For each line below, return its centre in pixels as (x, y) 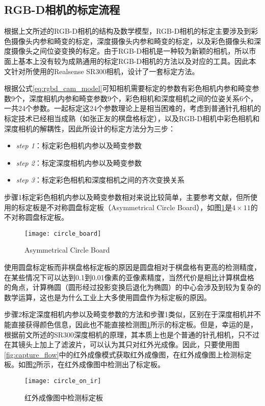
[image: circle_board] (63, 233)
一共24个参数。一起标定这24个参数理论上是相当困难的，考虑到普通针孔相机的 (132, 108)
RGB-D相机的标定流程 (62, 9)
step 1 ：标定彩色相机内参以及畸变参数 (79, 145)
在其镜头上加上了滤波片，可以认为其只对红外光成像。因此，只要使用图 (122, 344)
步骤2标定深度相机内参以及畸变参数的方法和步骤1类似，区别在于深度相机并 (129, 314)
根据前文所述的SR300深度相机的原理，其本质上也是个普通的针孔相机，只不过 (132, 334)
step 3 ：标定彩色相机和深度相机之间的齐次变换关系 (100, 180)
